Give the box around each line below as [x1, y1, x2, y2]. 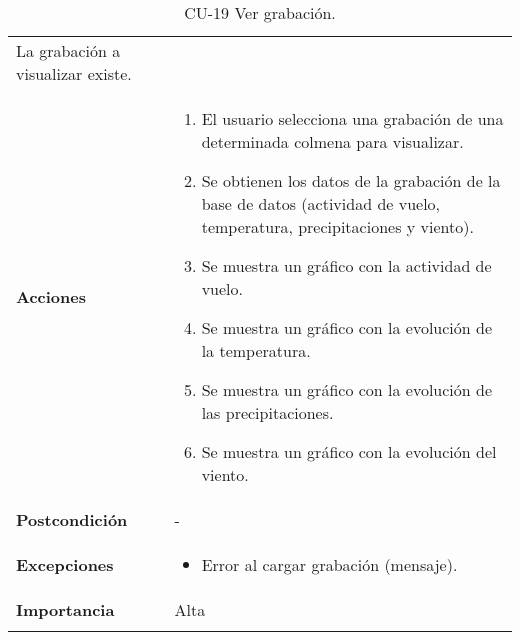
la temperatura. [201, 339, 311, 362]
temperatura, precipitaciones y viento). [201, 215, 474, 238]
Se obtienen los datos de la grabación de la [201, 169, 501, 192]
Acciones [16, 285, 86, 308]
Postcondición [16, 508, 128, 531]
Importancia [16, 598, 115, 621]
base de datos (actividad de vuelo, [201, 192, 441, 215]
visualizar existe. [16, 62, 132, 85]
